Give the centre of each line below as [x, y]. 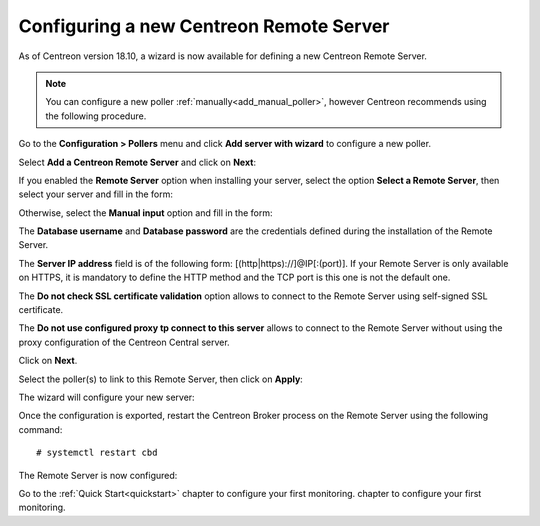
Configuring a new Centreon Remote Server [204, 26]
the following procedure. [96, 116]
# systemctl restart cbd [97, 453]
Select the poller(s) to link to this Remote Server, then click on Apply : [161, 379]
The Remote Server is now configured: [98, 475]
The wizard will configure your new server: [106, 397]
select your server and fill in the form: [96, 194]
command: [40, 429]
